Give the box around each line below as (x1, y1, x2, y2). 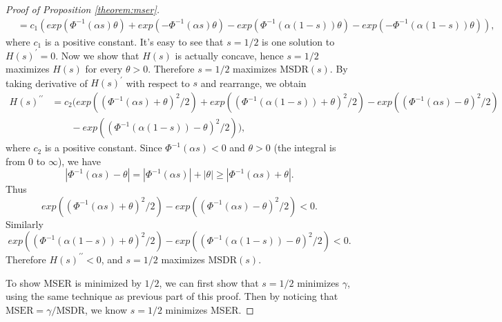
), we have (57, 153, 102, 168)
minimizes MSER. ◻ (165, 302, 254, 316)
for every (85, 61, 123, 76)
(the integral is (273, 140, 336, 155)
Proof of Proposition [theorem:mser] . (6, 2, 160, 16)
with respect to (126, 75, 190, 90)
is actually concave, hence (175, 48, 284, 62)
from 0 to (6, 153, 46, 168)
